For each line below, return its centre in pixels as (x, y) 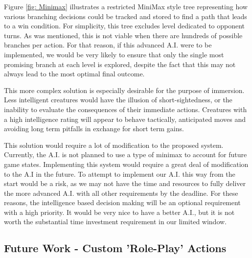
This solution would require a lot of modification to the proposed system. (114, 145)
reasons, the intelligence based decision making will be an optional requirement (122, 202)
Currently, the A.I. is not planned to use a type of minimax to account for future (126, 154)
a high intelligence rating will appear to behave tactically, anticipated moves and (125, 119)
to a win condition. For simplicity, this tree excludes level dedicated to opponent (125, 26)
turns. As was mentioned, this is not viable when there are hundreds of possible (123, 35)
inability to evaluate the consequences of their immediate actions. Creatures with (126, 109)
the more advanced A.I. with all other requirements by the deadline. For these (121, 193)
